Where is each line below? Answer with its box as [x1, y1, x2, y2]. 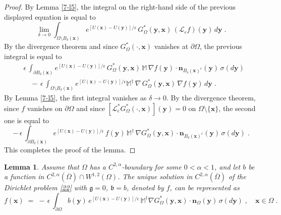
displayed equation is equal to [4, 11, 96, 22]
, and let [214, 161, 241, 172]
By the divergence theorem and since [4, 41, 118, 51]
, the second [218, 102, 256, 113]
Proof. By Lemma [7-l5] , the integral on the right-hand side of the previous [4, 2, 236, 12]
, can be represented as [170, 182, 240, 193]
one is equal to [4, 115, 49, 125]
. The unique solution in [118, 171, 193, 182]
